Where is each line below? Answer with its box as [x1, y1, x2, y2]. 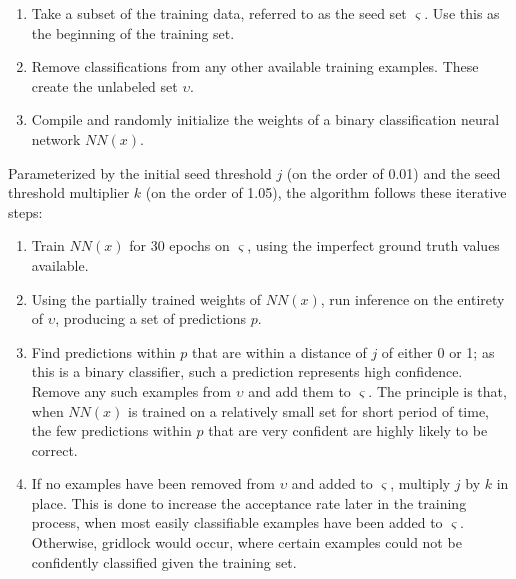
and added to [291, 473, 373, 494]
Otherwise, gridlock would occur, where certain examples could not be [31, 532, 462, 553]
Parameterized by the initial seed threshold [8, 162, 272, 183]
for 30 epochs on [129, 235, 230, 256]
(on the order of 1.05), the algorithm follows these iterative [145, 182, 507, 203]
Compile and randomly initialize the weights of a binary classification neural [31, 109, 500, 130]
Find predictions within [31, 341, 176, 362]
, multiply [390, 473, 451, 494]
